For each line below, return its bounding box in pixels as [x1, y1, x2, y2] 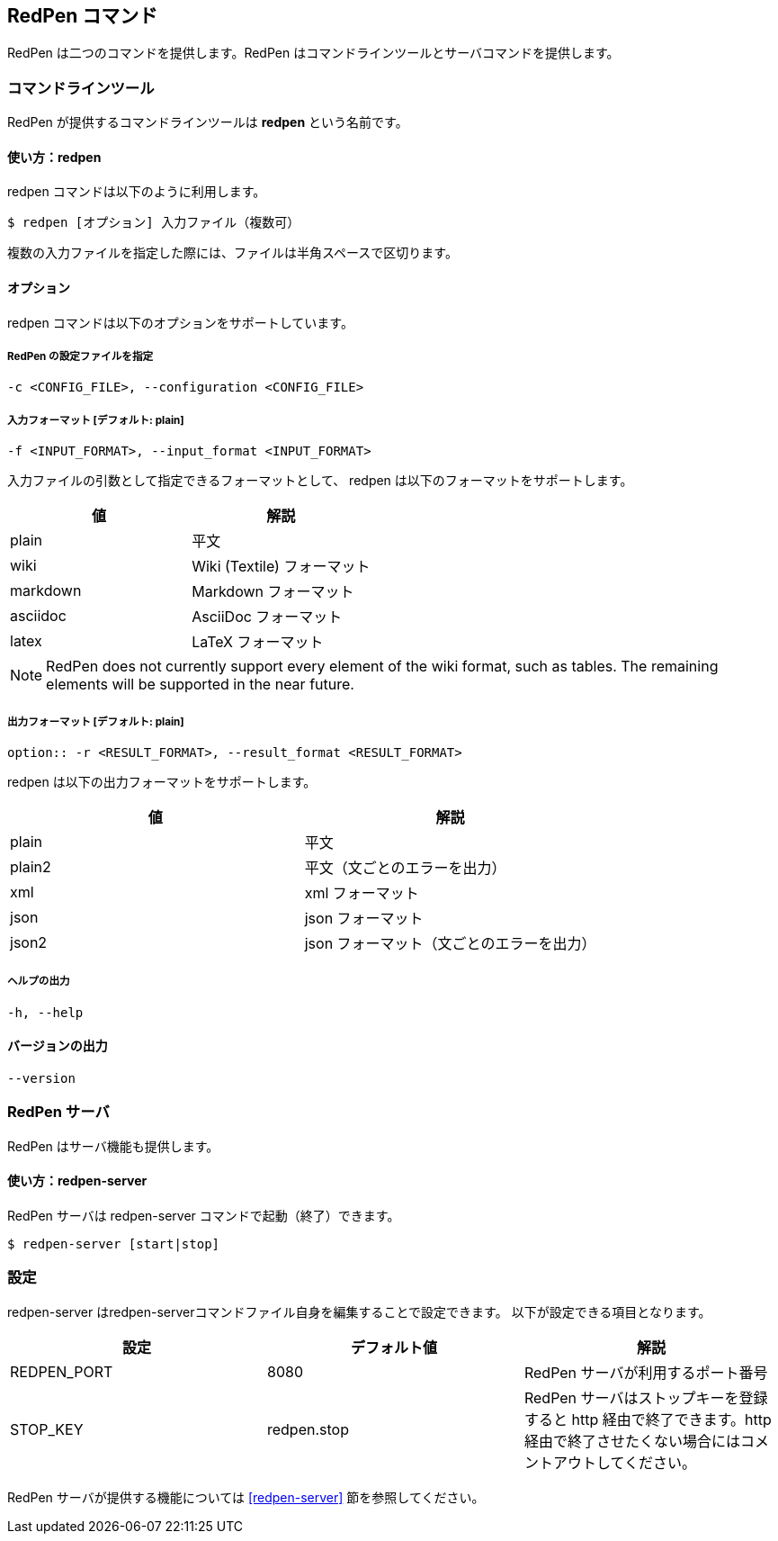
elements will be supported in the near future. [46, 675, 354, 694]
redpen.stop [266, 1419, 349, 1438]
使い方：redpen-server [7, 1173, 148, 1189]
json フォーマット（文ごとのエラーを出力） [304, 933, 596, 952]
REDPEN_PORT [10, 1362, 113, 1381]
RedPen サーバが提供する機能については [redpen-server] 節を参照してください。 [7, 1489, 485, 1505]
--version [7, 1070, 76, 1086]
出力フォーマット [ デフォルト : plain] [7, 715, 184, 728]
